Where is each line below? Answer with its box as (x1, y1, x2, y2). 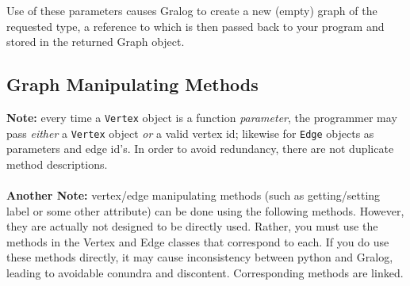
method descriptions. (6, 155, 108, 172)
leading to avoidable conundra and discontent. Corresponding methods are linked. (6, 265, 404, 281)
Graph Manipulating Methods (6, 72, 259, 97)
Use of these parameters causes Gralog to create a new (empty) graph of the (6, 2, 377, 18)
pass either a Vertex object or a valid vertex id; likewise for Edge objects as (6, 124, 374, 141)
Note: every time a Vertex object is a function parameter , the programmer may (6, 109, 397, 125)
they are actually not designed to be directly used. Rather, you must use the (6, 218, 378, 235)
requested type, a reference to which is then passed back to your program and (6, 17, 385, 34)
